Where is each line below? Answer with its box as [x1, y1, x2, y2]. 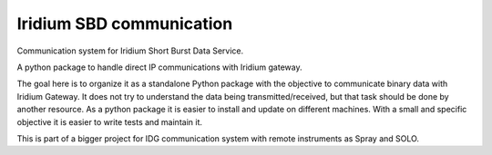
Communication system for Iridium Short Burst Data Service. [16, 45, 244, 56]
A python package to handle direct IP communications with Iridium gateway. [16, 62, 302, 73]
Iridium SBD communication [16, 14, 233, 34]
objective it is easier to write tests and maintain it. [16, 116, 203, 127]
